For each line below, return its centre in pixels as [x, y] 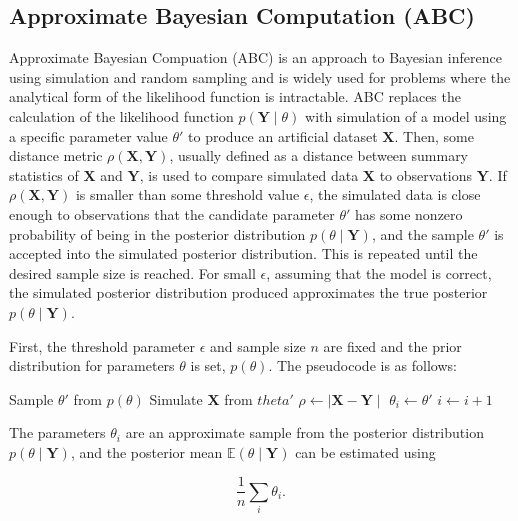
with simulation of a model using [406, 115]
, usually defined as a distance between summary [319, 155]
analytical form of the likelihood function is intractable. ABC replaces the [235, 96]
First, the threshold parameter [102, 345]
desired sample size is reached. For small [132, 272]
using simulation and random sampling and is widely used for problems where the [260, 76]
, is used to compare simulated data [249, 174]
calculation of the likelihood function [121, 115]
